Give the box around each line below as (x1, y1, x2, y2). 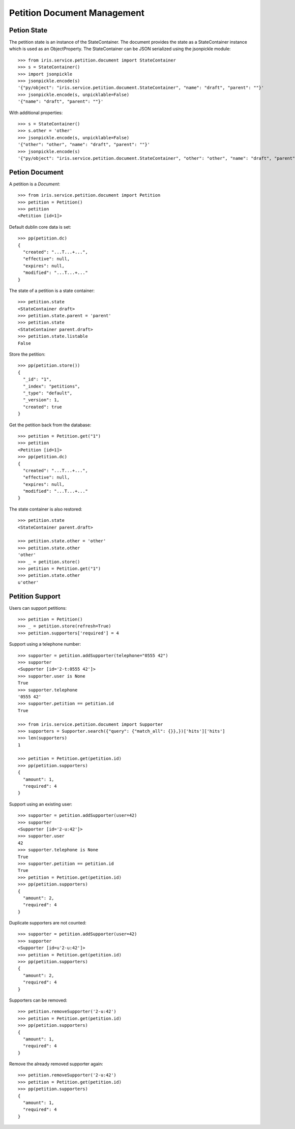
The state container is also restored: (9, 506, 82, 512)
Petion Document (9, 168, 64, 177)
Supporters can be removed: (9, 997, 67, 1003)
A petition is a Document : (9, 181, 60, 187)
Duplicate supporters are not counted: (9, 920, 87, 926)
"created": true (23, 404, 62, 410)
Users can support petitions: (9, 605, 67, 611)
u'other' (18, 579, 39, 585)
